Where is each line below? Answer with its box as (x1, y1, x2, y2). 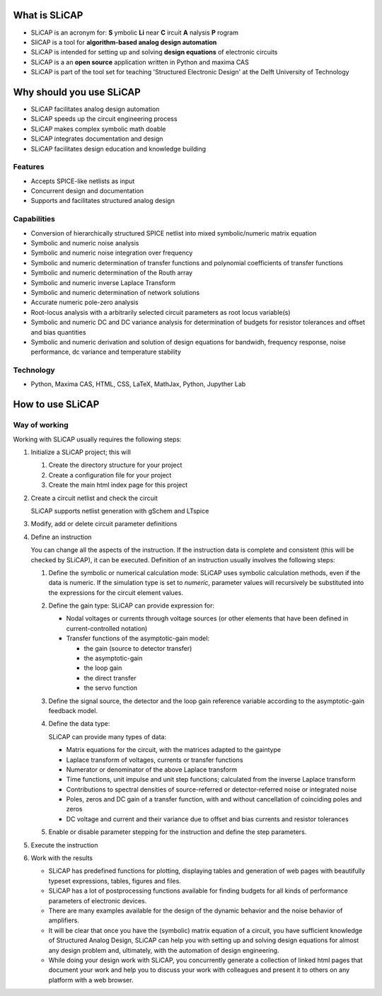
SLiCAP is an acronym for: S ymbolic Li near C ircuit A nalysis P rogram (30, 28, 238, 37)
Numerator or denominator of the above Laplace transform (66, 765, 237, 774)
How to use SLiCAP (13, 398, 100, 410)
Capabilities (13, 214, 56, 224)
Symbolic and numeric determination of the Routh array (30, 269, 193, 277)
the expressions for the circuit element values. (48, 588, 184, 597)
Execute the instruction (30, 840, 98, 849)
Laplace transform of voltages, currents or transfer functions (66, 755, 243, 764)
